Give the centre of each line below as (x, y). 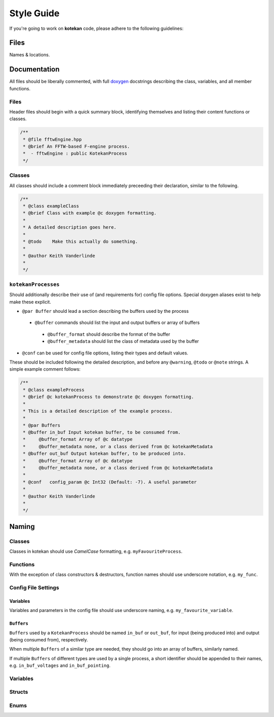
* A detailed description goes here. (70, 227)
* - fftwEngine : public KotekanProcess (75, 154)
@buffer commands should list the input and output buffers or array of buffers (117, 322)
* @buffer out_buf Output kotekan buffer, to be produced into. (105, 454)
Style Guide (35, 13)
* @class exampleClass (51, 206)
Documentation (35, 69)
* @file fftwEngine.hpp (53, 139)
